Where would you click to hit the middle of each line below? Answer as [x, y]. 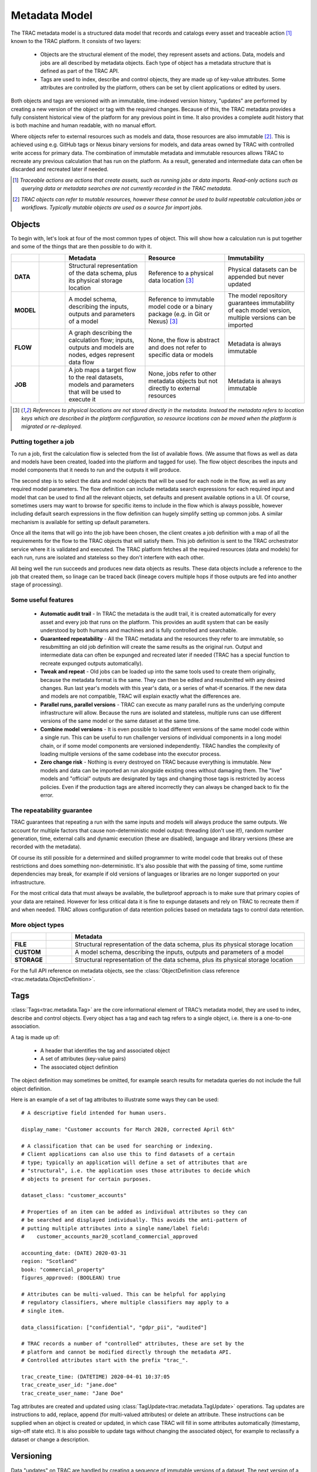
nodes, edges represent [102, 354]
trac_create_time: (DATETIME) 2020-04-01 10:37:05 [96, 1377]
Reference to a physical [181, 273]
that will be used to [95, 392]
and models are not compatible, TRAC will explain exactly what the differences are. [140, 696]
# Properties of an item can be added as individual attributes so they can [134, 1212]
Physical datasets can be [263, 269]
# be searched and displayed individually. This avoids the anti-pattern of [134, 1220]
